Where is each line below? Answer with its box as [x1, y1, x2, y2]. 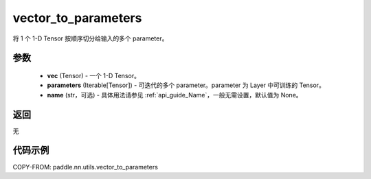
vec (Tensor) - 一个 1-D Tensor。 [47, 71, 141, 80]
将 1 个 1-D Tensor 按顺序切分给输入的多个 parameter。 [12, 34, 168, 43]
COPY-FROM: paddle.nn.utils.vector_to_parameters [12, 163, 158, 171]
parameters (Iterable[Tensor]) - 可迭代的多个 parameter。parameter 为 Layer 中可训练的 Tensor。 [47, 81, 326, 89]
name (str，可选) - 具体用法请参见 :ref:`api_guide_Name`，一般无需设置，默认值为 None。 [47, 91, 302, 99]
